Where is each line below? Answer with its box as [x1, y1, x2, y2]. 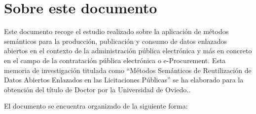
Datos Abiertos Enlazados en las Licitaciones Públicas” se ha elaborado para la [4, 75, 244, 85]
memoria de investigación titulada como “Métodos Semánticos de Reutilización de [4, 65, 252, 75]
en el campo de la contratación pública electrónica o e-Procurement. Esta [4, 55, 226, 65]
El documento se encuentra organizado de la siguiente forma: [4, 101, 188, 111]
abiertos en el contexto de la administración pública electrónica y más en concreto [4, 45, 252, 56]
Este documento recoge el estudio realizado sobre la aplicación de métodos [4, 26, 229, 37]
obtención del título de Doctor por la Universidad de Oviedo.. [4, 84, 191, 94]
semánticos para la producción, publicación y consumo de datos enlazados [4, 36, 227, 46]
